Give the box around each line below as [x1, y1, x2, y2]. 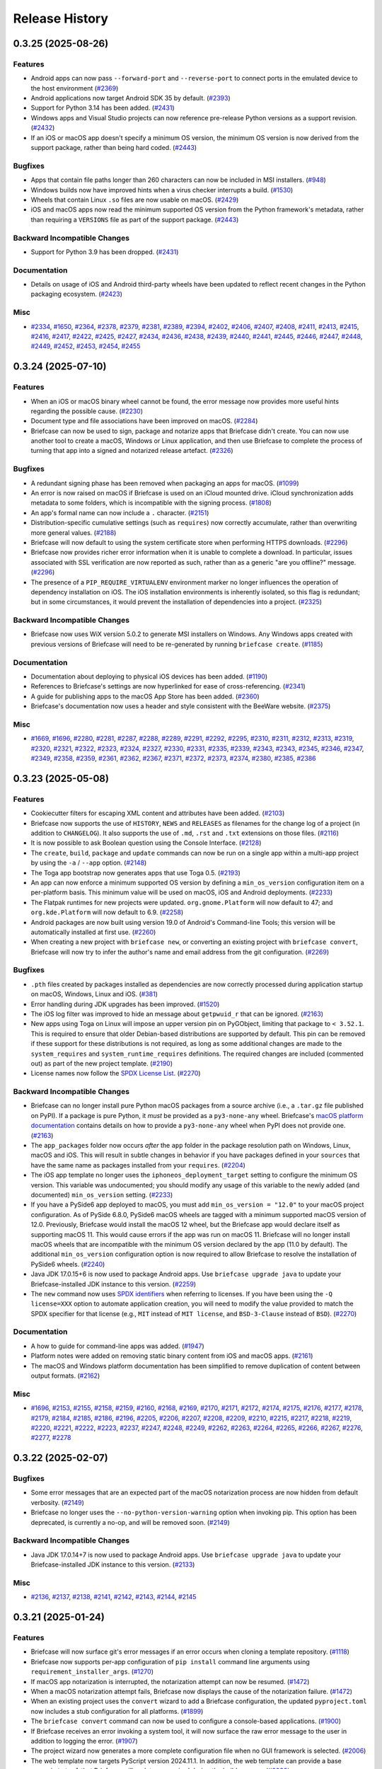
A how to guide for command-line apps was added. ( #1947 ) [30, 1342, 204, 1350]
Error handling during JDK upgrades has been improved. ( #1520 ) [30, 1000, 220, 1008]
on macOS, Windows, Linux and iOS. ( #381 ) [30, 990, 158, 998]
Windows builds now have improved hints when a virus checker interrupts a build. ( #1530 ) [30, 185, 294, 194]
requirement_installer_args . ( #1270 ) [30, 1667, 154, 1676]
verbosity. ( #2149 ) [30, 1498, 85, 1506]
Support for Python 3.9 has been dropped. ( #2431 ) [30, 248, 179, 256]
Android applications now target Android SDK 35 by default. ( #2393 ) [30, 94, 231, 103]
